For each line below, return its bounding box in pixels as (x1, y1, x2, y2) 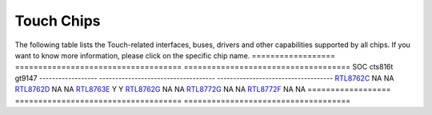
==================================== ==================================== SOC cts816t (14, 62, 394, 72)
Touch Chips (14, 12, 101, 30)
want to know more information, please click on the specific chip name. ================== (14, 50, 336, 60)
